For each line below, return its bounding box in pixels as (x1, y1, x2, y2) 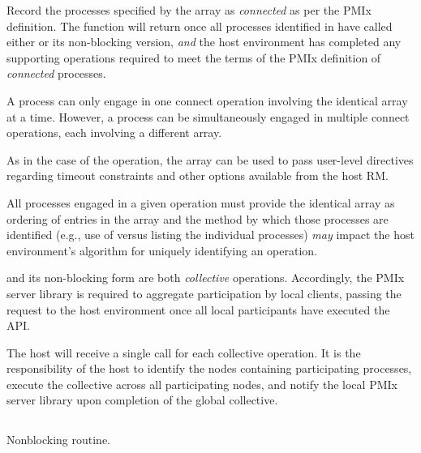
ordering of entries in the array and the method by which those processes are (6, 210, 389, 227)
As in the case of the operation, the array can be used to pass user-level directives (6, 151, 414, 168)
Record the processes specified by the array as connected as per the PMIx (6, 2, 372, 18)
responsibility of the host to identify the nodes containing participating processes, (6, 360, 412, 377)
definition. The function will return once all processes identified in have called (6, 17, 393, 34)
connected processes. (6, 65, 106, 82)
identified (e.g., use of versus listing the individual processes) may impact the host (6, 226, 415, 243)
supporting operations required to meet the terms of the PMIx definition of (6, 49, 381, 66)
